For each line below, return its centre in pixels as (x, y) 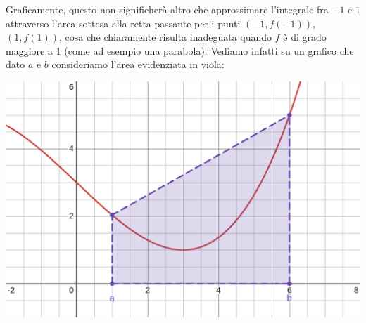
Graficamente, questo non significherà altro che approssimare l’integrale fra (167, 9)
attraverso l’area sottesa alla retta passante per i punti (123, 23)
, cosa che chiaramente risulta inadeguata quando (166, 37)
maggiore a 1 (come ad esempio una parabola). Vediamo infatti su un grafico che (180, 50)
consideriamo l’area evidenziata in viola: (138, 64)
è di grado (305, 37)
